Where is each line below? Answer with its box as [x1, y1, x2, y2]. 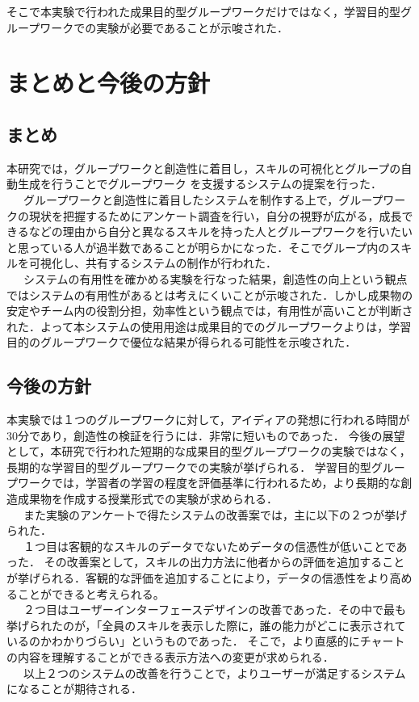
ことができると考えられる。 [17, 585, 165, 602]
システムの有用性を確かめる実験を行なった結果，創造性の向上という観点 [23, 270, 408, 287]
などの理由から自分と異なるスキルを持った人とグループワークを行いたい [28, 223, 413, 240]
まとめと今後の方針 [6, 66, 211, 99]
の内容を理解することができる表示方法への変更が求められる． [6, 649, 334, 665]
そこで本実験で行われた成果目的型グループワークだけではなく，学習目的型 [6, 3, 401, 19]
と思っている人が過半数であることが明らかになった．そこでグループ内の [6, 238, 390, 255]
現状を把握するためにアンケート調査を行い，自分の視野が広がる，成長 [28, 207, 402, 224]
